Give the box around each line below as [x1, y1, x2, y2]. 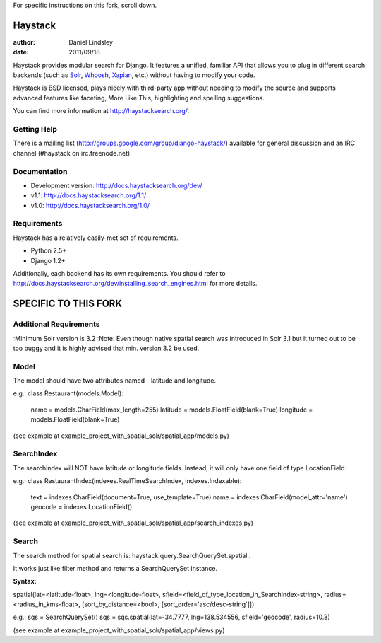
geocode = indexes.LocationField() [30, 502, 133, 511]
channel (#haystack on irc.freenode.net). [13, 149, 132, 157]
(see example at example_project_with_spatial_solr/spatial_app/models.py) [13, 431, 229, 440]
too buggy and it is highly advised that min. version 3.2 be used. [13, 344, 200, 352]
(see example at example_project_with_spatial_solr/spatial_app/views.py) [13, 626, 225, 635]
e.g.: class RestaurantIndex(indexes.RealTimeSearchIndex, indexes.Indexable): [13, 477, 242, 485]
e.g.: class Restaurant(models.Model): [13, 389, 123, 398]
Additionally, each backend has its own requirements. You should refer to [13, 270, 226, 278]
